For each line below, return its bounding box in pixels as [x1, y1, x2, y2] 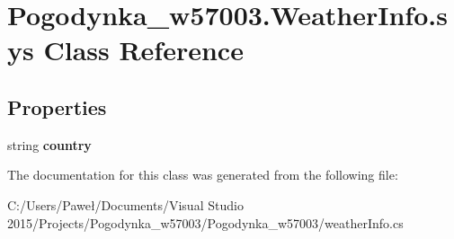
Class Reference [43, 31, 244, 68]
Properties [7, 93, 107, 120]
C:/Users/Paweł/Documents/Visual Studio [7, 195, 244, 214]
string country [7, 135, 92, 154]
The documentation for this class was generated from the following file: [7, 165, 398, 184]
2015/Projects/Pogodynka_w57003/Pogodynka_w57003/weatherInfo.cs [7, 213, 404, 232]
